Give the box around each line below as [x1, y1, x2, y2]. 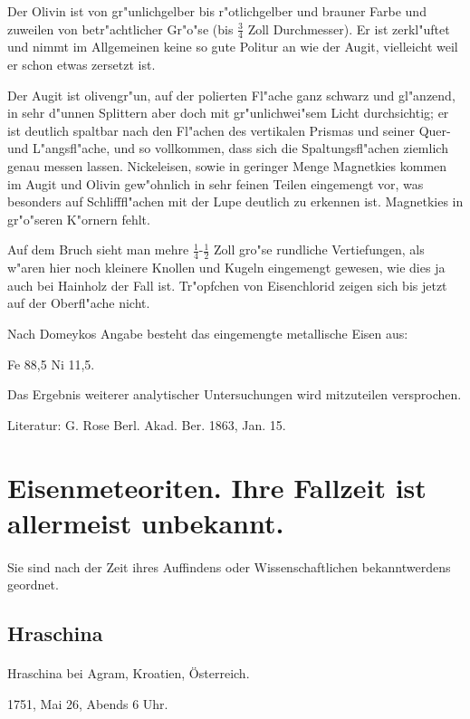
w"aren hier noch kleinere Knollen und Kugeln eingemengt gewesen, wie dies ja [7, 258, 446, 277]
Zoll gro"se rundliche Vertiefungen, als [214, 240, 425, 259]
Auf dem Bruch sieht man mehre [7, 240, 189, 259]
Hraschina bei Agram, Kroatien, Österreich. [7, 664, 250, 683]
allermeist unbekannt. [7, 503, 284, 541]
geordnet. [7, 575, 59, 594]
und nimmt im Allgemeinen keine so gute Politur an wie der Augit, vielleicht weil [7, 37, 458, 56]
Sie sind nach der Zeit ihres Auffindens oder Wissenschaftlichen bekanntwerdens [7, 557, 451, 576]
